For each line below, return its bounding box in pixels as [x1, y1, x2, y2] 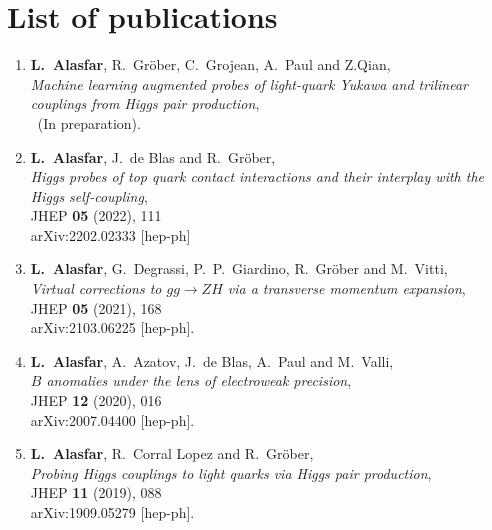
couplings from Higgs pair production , [30, 93, 260, 114]
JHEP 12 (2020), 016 [30, 390, 162, 411]
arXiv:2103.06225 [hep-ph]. [30, 317, 195, 338]
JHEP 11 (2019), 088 [30, 482, 162, 503]
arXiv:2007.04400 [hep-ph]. [30, 409, 195, 430]
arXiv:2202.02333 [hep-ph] [30, 224, 191, 245]
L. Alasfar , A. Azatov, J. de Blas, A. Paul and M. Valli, [30, 350, 394, 371]
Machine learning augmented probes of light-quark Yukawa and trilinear [30, 73, 468, 94]
